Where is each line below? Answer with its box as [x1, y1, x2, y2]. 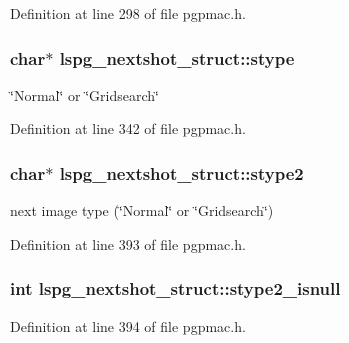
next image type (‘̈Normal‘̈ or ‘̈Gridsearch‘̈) [10, 200, 274, 221]
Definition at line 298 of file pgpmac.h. [10, 3, 246, 23]
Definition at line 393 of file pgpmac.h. [10, 233, 246, 254]
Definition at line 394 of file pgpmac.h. [10, 315, 246, 336]
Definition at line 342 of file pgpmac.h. [10, 118, 246, 139]
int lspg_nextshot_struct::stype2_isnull [10, 276, 341, 301]
